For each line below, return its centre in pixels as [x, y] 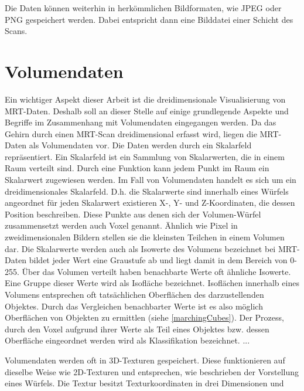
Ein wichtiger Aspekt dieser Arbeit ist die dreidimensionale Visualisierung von [145, 99]
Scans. [16, 31]
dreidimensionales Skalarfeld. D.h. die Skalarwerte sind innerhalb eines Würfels [147, 191]
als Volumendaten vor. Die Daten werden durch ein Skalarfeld [140, 145]
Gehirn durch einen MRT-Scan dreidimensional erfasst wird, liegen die [131, 133]
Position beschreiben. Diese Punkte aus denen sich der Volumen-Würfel [133, 214]
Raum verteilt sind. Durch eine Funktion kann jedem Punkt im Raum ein [137, 168]
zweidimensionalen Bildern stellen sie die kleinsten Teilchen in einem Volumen [145, 237]
